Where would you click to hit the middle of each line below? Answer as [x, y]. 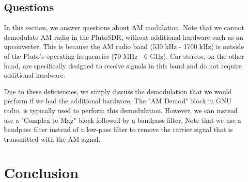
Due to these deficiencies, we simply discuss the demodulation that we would [118, 91]
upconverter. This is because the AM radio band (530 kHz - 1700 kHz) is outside [124, 46]
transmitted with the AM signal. [52, 139]
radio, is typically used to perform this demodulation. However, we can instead [121, 110]
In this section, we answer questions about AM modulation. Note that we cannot [124, 27]
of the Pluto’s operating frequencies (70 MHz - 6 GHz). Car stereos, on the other [124, 56]
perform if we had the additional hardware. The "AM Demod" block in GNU [118, 101]
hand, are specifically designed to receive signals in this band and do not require [123, 65]
